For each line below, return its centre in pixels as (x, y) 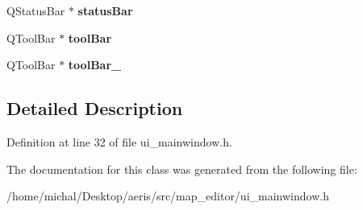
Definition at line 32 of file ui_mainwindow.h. (119, 141)
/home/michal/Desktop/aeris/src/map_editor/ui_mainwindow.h (168, 196)
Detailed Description (95, 108)
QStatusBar (36, 10)
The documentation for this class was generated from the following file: (182, 169)
